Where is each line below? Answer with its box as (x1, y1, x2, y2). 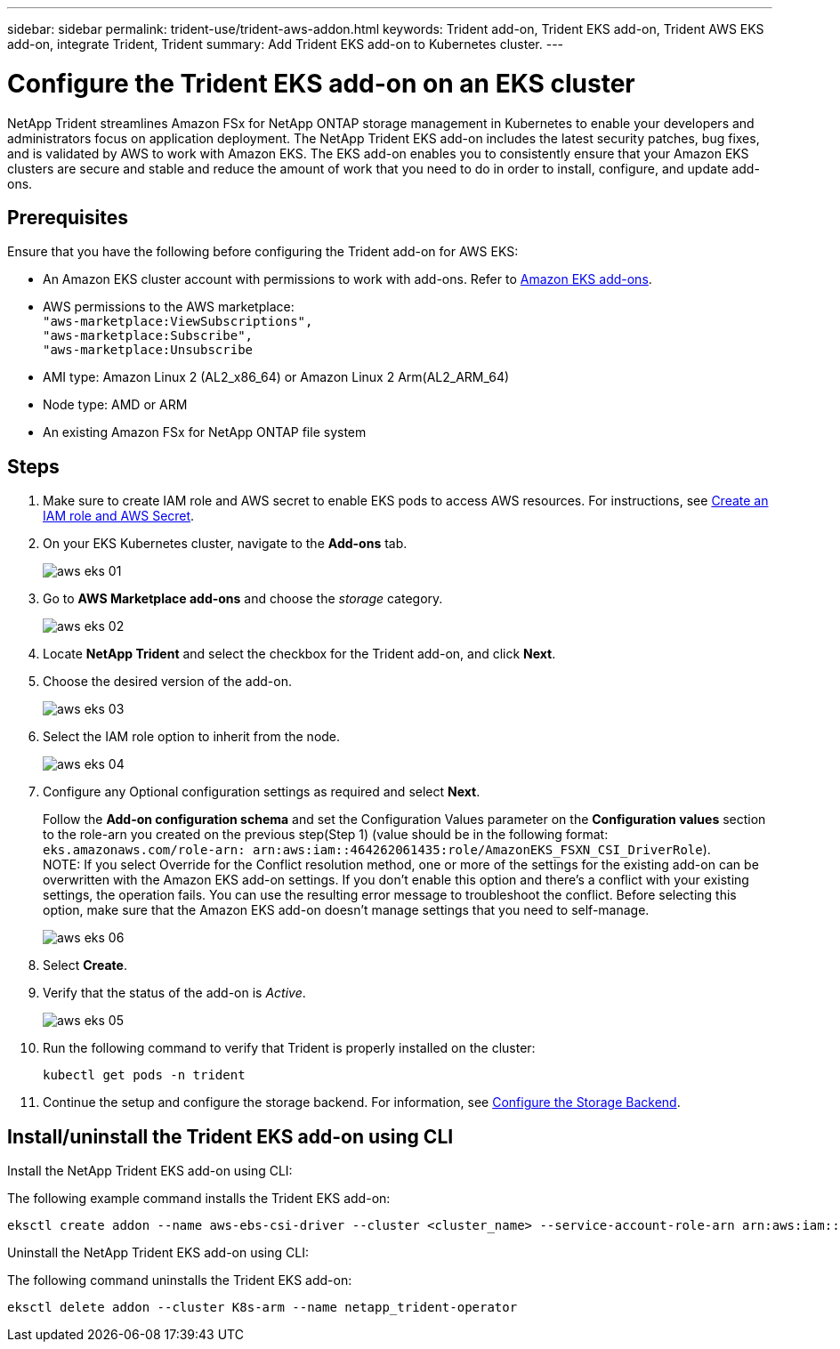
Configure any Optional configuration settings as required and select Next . (43, 784, 481, 800)
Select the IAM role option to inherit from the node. (43, 729, 341, 745)
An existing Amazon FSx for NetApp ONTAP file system (43, 424, 367, 440)
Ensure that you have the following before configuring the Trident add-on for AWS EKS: (7, 244, 519, 260)
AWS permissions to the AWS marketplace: (43, 299, 295, 315)
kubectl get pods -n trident (43, 1068, 246, 1083)
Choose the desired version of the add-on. (43, 674, 292, 690)
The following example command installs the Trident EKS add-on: (7, 1191, 391, 1207)
